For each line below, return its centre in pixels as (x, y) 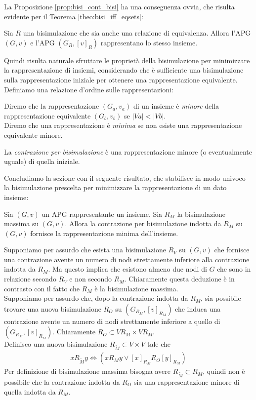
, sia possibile (221, 298)
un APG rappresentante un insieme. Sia (102, 214)
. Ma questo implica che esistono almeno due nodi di (128, 269)
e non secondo (90, 279)
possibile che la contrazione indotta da (62, 381)
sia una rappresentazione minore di (187, 381)
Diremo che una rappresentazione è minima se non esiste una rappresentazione (123, 125)
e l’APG (43, 42)
